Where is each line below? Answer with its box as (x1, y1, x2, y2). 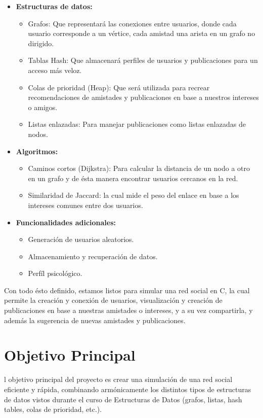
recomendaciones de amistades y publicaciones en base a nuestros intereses (28, 92, 259, 102)
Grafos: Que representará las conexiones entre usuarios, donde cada (28, 18, 237, 28)
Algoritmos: (16, 146, 58, 156)
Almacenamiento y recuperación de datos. (28, 251, 158, 261)
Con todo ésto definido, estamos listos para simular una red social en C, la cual (4, 285, 250, 295)
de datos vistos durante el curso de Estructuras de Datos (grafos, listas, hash (4, 394, 242, 404)
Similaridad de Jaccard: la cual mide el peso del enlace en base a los (28, 190, 239, 200)
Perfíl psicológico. (28, 268, 82, 278)
